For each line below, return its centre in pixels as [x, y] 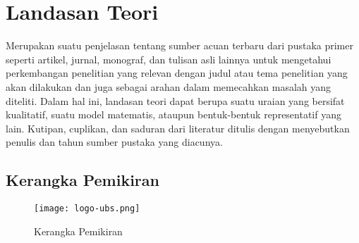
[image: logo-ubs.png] [87, 209]
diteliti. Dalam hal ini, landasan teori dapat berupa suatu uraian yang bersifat [175, 100]
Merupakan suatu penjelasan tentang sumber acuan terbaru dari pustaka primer [179, 45]
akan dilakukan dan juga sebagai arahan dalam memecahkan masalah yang [169, 86]
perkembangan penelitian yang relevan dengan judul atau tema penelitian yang [177, 73]
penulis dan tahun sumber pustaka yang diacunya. [114, 142]
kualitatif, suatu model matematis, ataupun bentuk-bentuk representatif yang [174, 114]
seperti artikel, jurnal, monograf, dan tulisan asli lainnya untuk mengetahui [169, 59]
